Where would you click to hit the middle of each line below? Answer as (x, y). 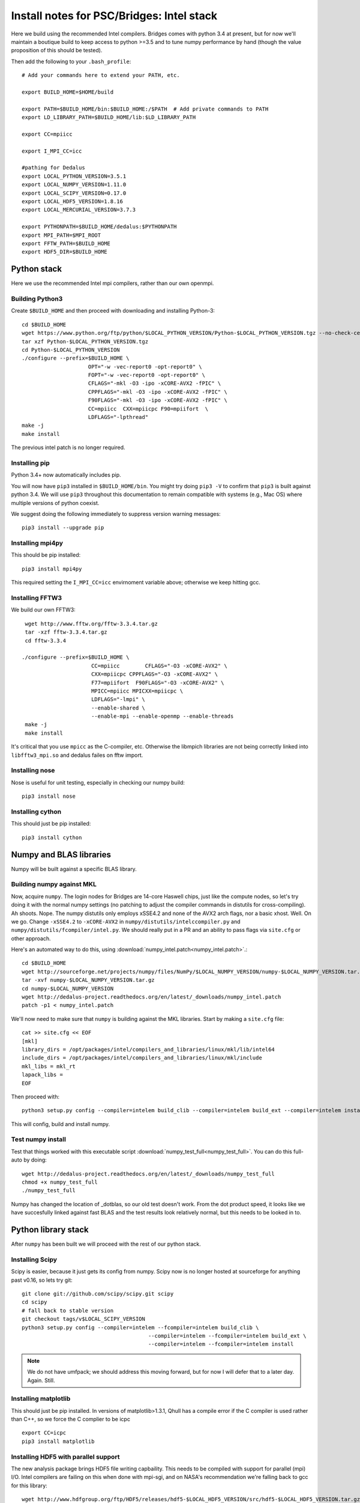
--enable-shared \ (118, 708)
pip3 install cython (52, 837)
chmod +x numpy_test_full (60, 1182)
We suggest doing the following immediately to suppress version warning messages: (116, 513)
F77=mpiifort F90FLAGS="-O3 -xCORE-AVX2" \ (157, 683)
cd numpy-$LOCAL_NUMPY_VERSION (68, 988)
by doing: (35, 1160)
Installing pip (31, 463)
